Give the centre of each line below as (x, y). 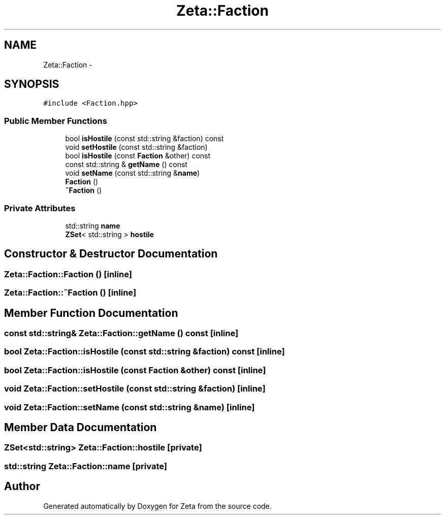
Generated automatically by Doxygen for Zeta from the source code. (157, 506)
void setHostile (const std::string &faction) (136, 147)
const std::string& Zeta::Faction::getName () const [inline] (121, 333)
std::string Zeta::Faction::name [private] (86, 466)
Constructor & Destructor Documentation (111, 254)
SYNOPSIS (32, 84)
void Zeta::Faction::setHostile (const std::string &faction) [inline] (135, 389)
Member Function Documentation (91, 313)
